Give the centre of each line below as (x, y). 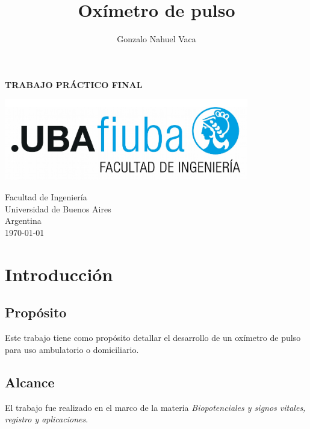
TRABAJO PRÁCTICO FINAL (74, 84)
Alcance (30, 382)
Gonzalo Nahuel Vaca (157, 39)
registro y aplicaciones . (47, 419)
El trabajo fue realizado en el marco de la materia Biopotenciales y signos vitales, (155, 407)
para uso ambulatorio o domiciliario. (72, 349)
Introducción (59, 274)
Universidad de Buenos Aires (58, 208)
